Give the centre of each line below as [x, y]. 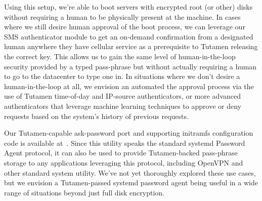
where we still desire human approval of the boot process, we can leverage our [125, 27]
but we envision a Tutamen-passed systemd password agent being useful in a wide [131, 183]
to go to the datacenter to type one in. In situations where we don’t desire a [122, 76]
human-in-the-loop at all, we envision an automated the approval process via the [129, 86]
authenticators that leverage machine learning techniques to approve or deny [123, 106]
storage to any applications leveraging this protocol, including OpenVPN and [124, 162]
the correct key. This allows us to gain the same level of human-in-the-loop [120, 56]
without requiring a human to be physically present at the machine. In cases [122, 16]
